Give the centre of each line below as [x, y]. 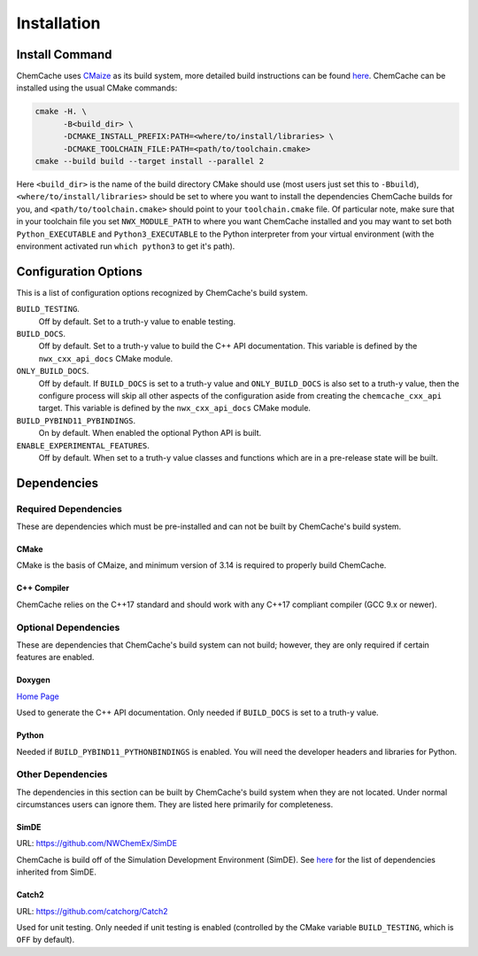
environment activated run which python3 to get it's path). [126, 246]
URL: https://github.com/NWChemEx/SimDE [96, 843]
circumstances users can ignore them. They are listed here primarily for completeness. [175, 804]
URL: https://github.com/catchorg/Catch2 [92, 911]
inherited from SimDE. [57, 872]
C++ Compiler [43, 588]
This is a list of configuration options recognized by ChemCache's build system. [162, 292]
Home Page [38, 696]
